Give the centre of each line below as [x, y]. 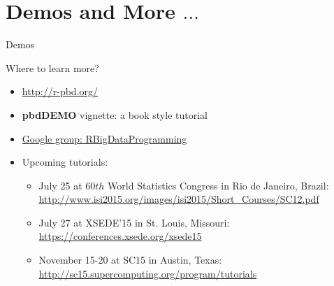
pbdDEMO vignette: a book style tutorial [115, 114]
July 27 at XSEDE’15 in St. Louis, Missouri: [134, 222]
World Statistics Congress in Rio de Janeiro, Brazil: [218, 185]
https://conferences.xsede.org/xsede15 [120, 236]
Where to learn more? [52, 67]
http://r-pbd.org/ [60, 91]
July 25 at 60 [67, 185]
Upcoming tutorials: [65, 162]
